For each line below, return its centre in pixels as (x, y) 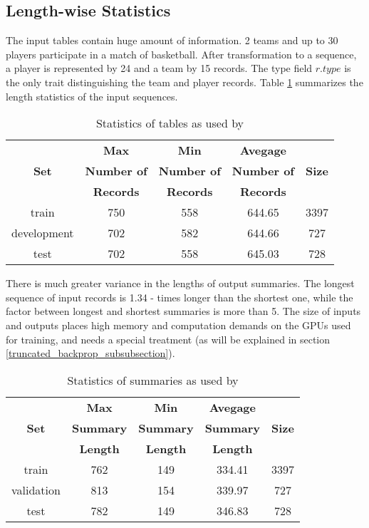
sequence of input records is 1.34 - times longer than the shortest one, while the (180, 297)
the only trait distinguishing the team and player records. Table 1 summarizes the (184, 82)
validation (36, 490)
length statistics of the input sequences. (92, 96)
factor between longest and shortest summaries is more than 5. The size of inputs (183, 311)
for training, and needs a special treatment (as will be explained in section (168, 339)
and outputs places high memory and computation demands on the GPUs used (178, 325)
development (43, 233)
